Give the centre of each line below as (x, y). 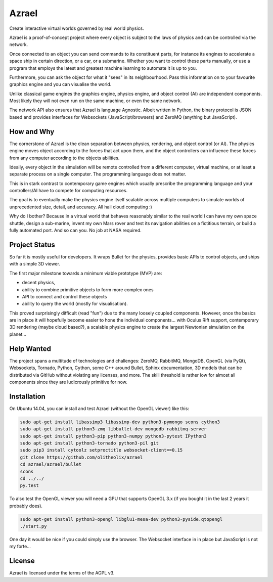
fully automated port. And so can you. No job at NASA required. (75, 231)
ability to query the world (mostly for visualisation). (75, 304)
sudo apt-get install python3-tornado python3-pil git (89, 443)
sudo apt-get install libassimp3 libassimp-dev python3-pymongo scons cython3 (120, 422)
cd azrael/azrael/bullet (51, 464)
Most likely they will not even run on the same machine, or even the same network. (96, 101)
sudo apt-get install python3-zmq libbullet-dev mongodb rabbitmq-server (113, 429)
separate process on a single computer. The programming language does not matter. (98, 174)
